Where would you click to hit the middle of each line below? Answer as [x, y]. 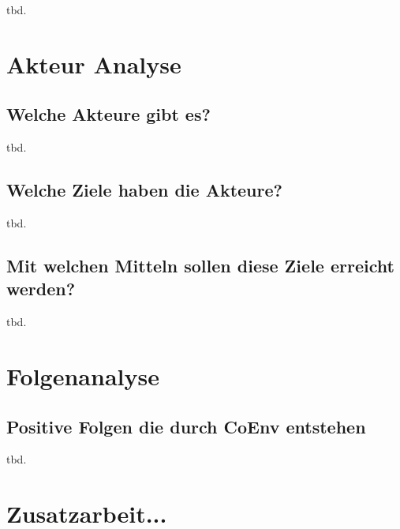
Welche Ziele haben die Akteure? [144, 190]
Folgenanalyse [83, 375]
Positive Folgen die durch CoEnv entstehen [186, 426]
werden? [41, 289]
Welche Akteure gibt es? [108, 114]
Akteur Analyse [94, 64]
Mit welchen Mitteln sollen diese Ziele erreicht [200, 265]
